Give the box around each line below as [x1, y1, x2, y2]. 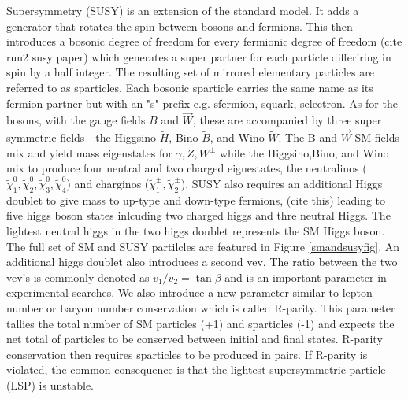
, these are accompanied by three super [192, 112, 382, 128]
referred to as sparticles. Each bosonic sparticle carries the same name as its [6, 79, 373, 95]
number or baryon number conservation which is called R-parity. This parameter [6, 299, 395, 316]
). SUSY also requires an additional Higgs [180, 175, 383, 191]
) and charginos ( [66, 175, 150, 191]
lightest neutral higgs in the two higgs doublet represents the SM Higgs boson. [6, 222, 385, 238]
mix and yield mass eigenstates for [6, 144, 172, 161]
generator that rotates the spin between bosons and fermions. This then [6, 17, 353, 34]
